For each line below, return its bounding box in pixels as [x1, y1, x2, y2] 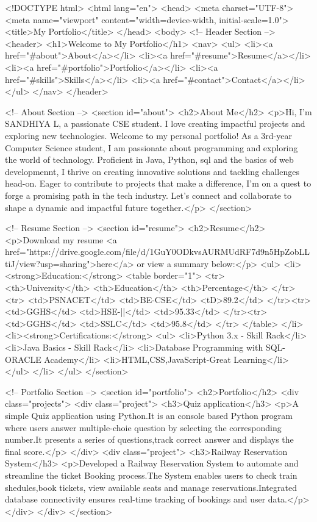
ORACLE [5, 352, 41, 365]
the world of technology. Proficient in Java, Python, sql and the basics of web [5, 153, 294, 166]
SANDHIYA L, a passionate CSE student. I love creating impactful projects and [5, 117, 305, 130]
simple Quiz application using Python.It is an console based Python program [5, 409, 293, 421]
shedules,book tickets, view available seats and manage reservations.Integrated [5, 481, 297, 493]
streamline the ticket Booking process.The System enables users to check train [5, 468, 297, 481]
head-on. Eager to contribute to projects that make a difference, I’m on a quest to [5, 177, 312, 190]
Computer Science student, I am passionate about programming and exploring [5, 141, 298, 154]
